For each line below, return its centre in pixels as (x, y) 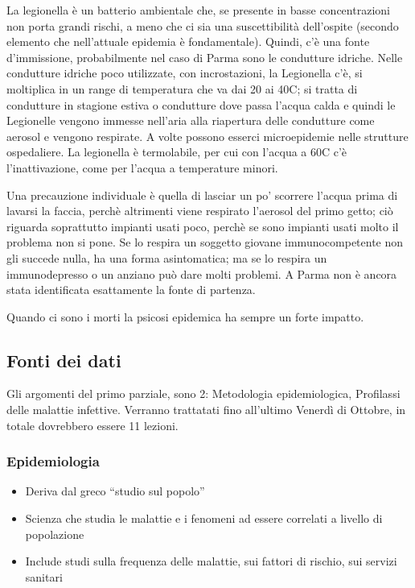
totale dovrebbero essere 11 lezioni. (92, 425)
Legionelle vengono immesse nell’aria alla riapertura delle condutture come (191, 120)
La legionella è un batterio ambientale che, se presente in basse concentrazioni (198, 10)
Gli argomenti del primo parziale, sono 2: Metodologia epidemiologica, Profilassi (203, 393)
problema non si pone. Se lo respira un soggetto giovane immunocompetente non (205, 242)
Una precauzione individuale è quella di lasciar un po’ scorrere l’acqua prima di (202, 195)
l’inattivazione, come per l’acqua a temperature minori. (142, 167)
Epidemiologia (53, 461)
